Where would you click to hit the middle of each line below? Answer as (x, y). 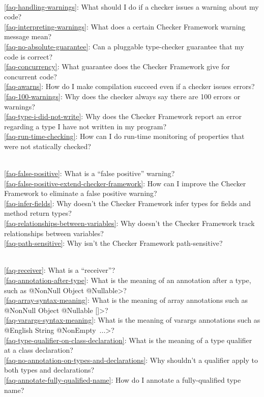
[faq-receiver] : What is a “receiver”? (60, 270)
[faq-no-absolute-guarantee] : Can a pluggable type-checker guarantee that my (124, 46)
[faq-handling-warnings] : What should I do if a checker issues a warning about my (131, 6)
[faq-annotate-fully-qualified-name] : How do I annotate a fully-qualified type (123, 379)
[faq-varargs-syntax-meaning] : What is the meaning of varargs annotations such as (132, 320)
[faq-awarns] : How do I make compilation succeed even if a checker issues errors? (129, 86)
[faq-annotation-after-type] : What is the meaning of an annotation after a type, (128, 280)
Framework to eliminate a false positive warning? (81, 193)
